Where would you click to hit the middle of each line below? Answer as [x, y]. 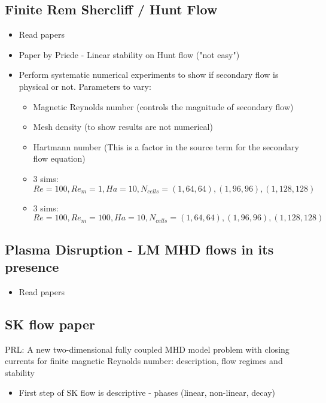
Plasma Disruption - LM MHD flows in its [139, 249]
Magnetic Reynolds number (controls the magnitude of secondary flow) [163, 106]
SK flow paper [50, 324]
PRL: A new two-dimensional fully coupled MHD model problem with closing [147, 349]
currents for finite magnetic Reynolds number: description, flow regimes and [144, 361]
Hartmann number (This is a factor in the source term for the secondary [166, 146]
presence [32, 266]
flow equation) [59, 158]
